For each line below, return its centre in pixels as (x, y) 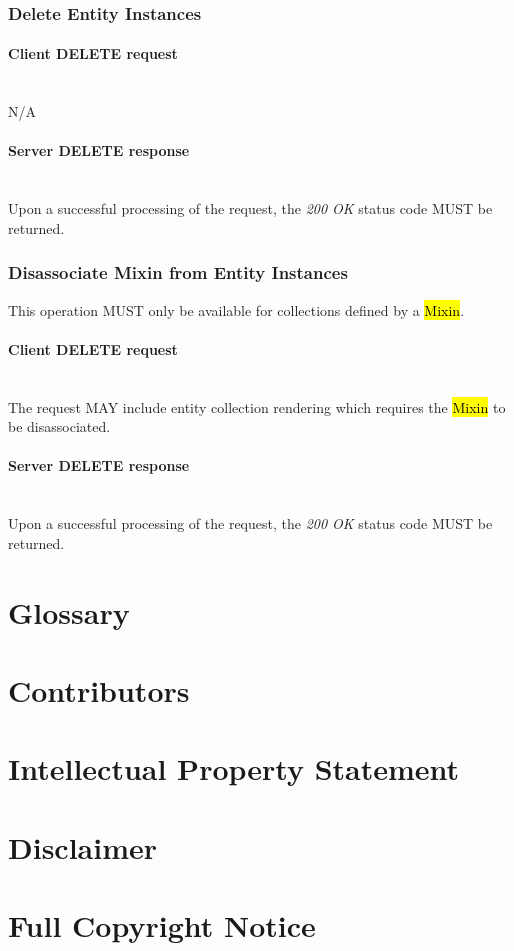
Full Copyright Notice (162, 925)
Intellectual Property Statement (234, 768)
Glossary (69, 611)
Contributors (99, 689)
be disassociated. (59, 426)
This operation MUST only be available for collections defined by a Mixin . (236, 309)
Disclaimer (83, 846)
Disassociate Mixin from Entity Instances (178, 272)
